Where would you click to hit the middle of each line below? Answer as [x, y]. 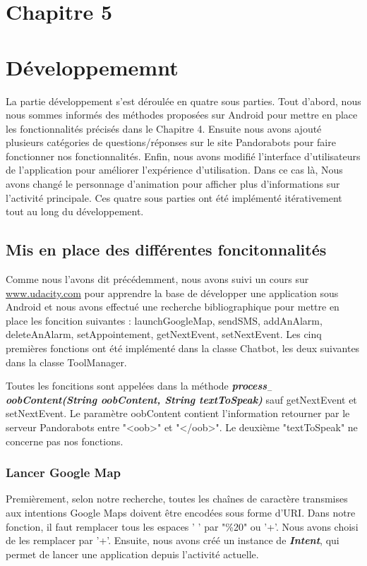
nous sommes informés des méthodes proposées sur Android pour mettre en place [182, 115]
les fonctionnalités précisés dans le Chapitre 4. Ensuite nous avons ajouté [164, 128]
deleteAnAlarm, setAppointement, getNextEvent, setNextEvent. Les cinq [164, 334]
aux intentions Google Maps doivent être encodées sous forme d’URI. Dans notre [181, 512]
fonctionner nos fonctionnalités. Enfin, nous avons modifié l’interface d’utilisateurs [183, 156]
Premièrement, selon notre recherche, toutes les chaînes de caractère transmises [177, 499]
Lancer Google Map [64, 472]
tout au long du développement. [75, 211]
